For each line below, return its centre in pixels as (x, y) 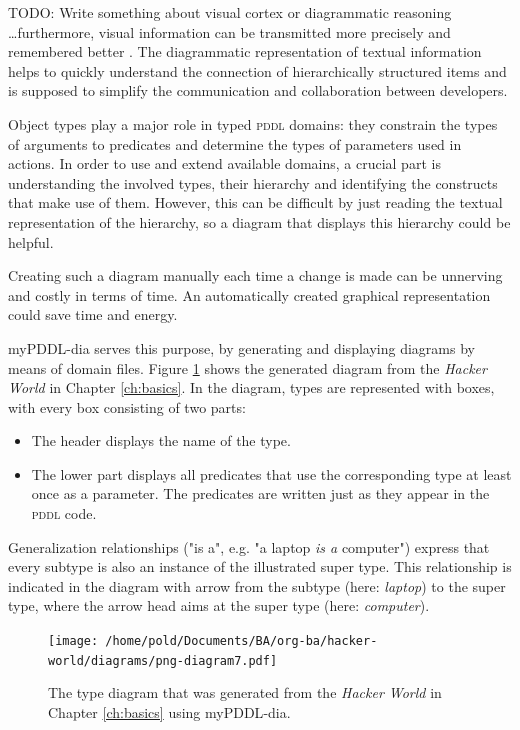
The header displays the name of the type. (161, 440)
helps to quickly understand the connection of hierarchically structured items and (257, 70)
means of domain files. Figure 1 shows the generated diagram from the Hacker (247, 367)
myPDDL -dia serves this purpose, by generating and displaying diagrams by (241, 347)
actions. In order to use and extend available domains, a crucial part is (224, 163)
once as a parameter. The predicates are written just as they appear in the (260, 493)
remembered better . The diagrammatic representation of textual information (245, 51)
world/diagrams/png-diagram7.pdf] (163, 660)
